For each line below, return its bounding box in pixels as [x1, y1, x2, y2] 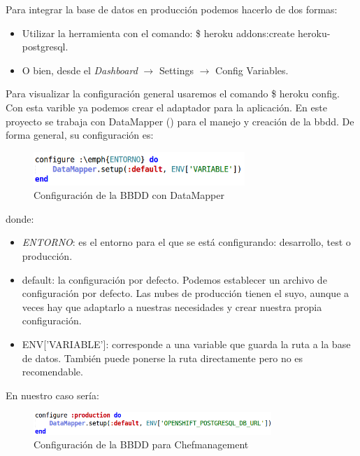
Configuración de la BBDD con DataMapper [34, 188, 224, 202]
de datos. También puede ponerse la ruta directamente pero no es [22, 350, 303, 365]
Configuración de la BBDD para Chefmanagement [34, 437, 249, 452]
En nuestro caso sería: [6, 387, 99, 402]
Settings [159, 62, 194, 77]
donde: [6, 211, 34, 226]
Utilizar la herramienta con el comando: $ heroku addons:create [22, 25, 295, 40]
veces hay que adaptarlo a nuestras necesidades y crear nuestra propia [22, 299, 322, 314]
